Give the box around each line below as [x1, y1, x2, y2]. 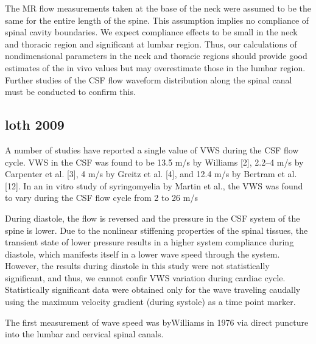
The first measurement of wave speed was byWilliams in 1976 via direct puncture [5, 315, 309, 328]
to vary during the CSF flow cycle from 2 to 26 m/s [5, 191, 198, 204]
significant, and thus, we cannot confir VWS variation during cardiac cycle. [5, 271, 286, 284]
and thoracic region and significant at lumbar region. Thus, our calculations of [5, 37, 297, 50]
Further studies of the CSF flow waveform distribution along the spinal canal [5, 73, 292, 86]
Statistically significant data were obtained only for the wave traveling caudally [5, 283, 301, 296]
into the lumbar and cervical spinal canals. [5, 328, 164, 340]
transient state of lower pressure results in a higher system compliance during [5, 236, 294, 248]
